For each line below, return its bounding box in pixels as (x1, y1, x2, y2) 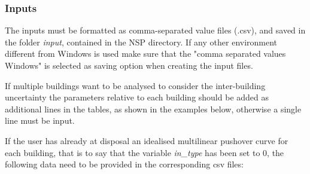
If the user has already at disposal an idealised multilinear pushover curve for (5, 134, 288, 146)
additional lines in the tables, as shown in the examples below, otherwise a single (5, 102, 302, 115)
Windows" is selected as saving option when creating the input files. (5, 59, 253, 71)
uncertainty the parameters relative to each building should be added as (5, 91, 269, 103)
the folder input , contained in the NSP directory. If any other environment (5, 35, 278, 48)
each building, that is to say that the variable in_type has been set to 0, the (5, 146, 284, 158)
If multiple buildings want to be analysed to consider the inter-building (5, 79, 266, 91)
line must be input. (5, 114, 75, 127)
